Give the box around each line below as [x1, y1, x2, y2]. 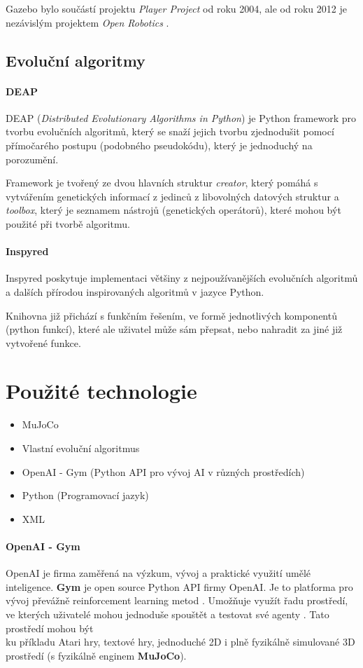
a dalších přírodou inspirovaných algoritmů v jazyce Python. [6, 284, 264, 299]
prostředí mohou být [6, 620, 94, 635]
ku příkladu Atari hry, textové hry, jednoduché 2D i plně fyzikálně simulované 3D [6, 634, 355, 649]
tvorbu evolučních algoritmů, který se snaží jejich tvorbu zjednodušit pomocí [6, 124, 334, 139]
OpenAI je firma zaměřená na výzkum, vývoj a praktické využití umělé [6, 566, 311, 580]
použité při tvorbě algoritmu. [6, 216, 130, 231]
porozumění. [6, 151, 59, 166]
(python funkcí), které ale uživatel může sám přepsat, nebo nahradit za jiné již [6, 322, 343, 336]
